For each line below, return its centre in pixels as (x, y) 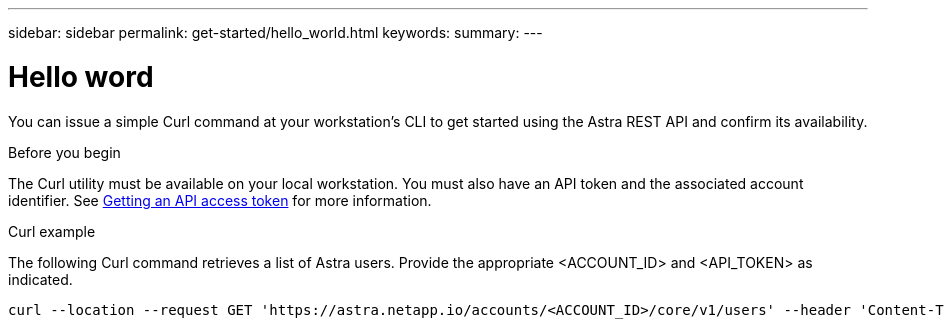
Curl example (52, 231)
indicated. (40, 279)
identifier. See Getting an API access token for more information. (220, 200)
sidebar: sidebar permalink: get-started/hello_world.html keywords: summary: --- (275, 32)
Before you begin (64, 152)
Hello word (81, 76)
